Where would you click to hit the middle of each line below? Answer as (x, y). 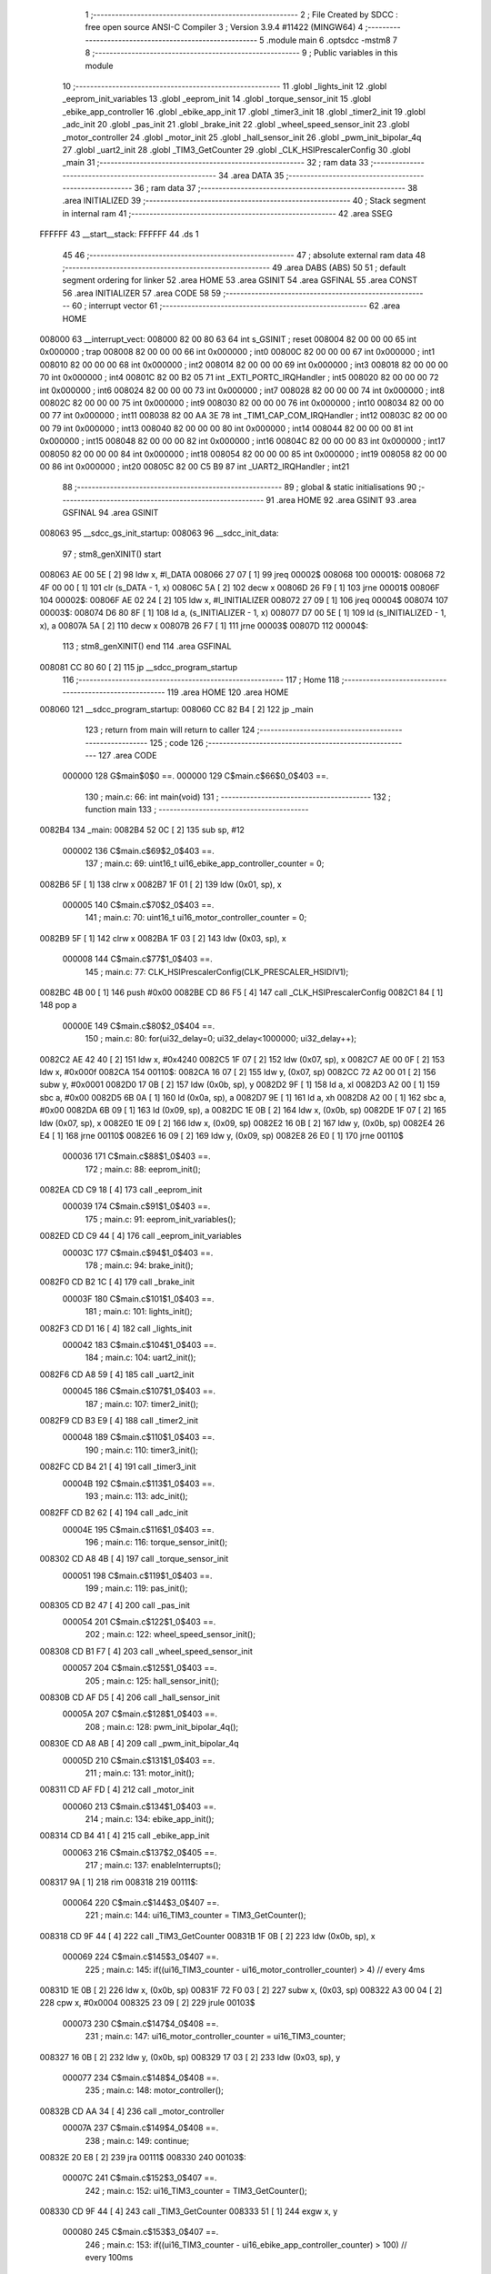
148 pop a (58, 1005)
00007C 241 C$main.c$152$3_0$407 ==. (140, 2178)
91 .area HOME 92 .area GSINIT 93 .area (341, 499)
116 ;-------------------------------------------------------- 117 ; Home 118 (201, 679)
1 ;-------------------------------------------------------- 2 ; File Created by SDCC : (242, 15)
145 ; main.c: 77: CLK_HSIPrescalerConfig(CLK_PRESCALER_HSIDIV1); (217, 971)
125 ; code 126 (177, 742)
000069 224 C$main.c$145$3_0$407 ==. (140, 1957)
